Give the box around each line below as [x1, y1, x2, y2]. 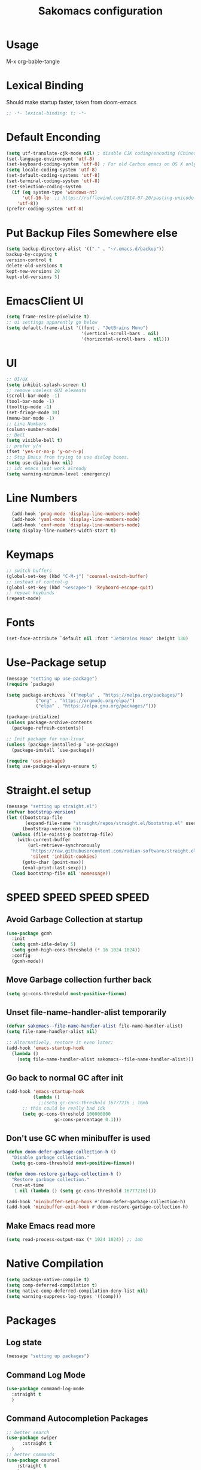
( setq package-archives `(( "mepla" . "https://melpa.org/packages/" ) [6, 692, 184, 698]
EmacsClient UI [6, 294, 84, 308]
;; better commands [6, 1452, 55, 1458]
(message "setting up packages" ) [6, 1353, 90, 1359]
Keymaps [6, 548, 54, 562]
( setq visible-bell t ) [6, 438, 63, 444]
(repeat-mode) [6, 595, 42, 602]
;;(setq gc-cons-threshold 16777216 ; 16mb [38, 1100, 148, 1106]
